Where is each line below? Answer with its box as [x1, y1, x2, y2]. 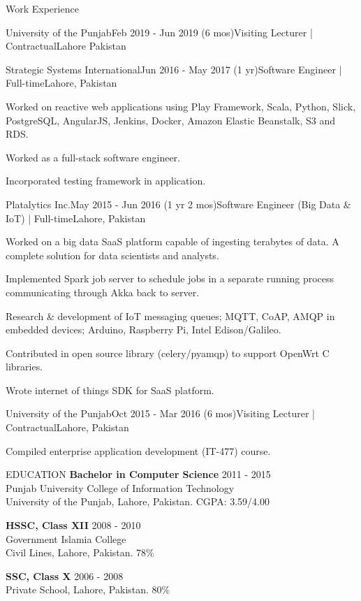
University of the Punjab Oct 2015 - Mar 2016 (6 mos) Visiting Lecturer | [6, 406, 315, 421]
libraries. [6, 359, 43, 374]
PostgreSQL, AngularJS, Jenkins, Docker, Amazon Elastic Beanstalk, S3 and [6, 113, 335, 127]
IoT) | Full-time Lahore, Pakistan [6, 210, 146, 225]
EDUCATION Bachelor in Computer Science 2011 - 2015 [6, 467, 271, 481]
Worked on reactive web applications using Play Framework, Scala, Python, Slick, [6, 99, 356, 113]
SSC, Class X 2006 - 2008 [6, 568, 124, 583]
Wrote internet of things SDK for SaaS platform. [6, 382, 214, 397]
